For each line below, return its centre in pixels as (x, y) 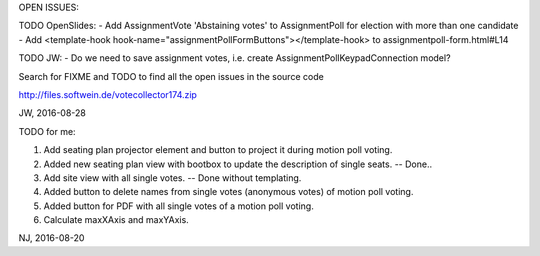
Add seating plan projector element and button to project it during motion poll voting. (218, 150)
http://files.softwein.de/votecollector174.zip (107, 94)
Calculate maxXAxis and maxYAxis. (116, 220)
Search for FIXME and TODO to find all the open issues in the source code (171, 76)
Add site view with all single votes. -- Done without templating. (172, 177)
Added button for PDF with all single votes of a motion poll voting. (178, 206)
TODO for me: (47, 131)
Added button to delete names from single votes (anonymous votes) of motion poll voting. (228, 192)
